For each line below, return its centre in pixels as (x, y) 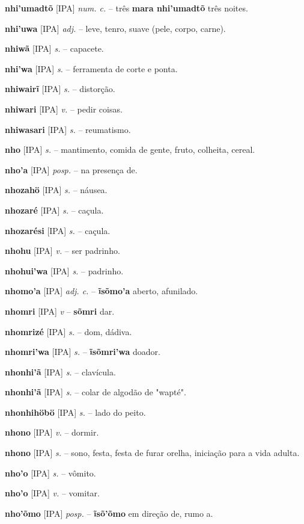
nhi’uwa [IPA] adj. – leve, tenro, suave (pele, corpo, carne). (115, 28)
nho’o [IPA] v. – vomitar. (52, 493)
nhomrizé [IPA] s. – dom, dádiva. (68, 331)
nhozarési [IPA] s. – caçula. (58, 230)
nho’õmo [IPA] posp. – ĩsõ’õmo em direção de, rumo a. (109, 513)
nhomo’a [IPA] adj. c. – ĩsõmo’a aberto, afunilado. (102, 291)
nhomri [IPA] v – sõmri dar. (60, 311)
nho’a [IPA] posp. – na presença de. (71, 169)
